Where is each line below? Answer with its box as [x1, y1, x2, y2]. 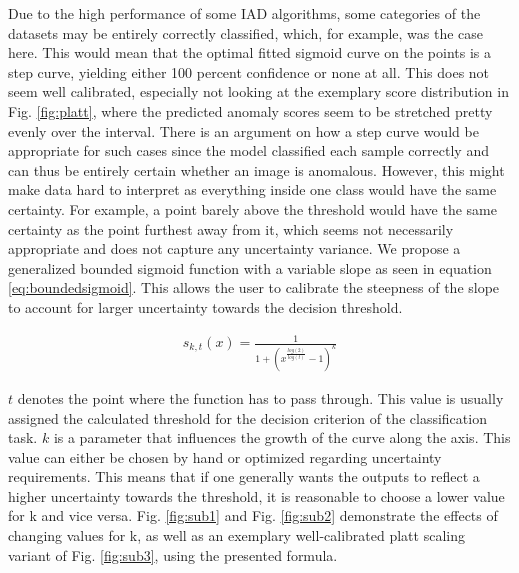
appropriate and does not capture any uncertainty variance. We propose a [8, 238, 461, 259]
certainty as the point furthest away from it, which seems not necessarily [8, 218, 454, 239]
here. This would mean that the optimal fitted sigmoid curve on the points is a [8, 42, 491, 63]
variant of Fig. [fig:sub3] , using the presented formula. [8, 544, 338, 565]
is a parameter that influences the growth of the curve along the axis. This [53, 427, 511, 448]
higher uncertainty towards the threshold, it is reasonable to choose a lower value [8, 485, 505, 506]
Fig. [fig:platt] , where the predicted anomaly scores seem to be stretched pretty [8, 100, 493, 121]
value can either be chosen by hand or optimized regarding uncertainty [8, 446, 442, 467]
